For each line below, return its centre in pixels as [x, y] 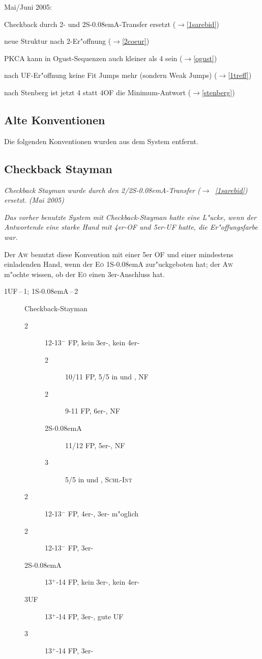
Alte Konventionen [55, 119]
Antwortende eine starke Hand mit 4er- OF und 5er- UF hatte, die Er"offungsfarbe [131, 227]
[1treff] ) [240, 75]
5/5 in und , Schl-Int [99, 479]
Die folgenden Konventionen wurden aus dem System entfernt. [101, 141]
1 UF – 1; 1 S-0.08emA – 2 [41, 291]
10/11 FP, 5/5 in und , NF [107, 377]
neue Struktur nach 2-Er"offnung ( [58, 41]
